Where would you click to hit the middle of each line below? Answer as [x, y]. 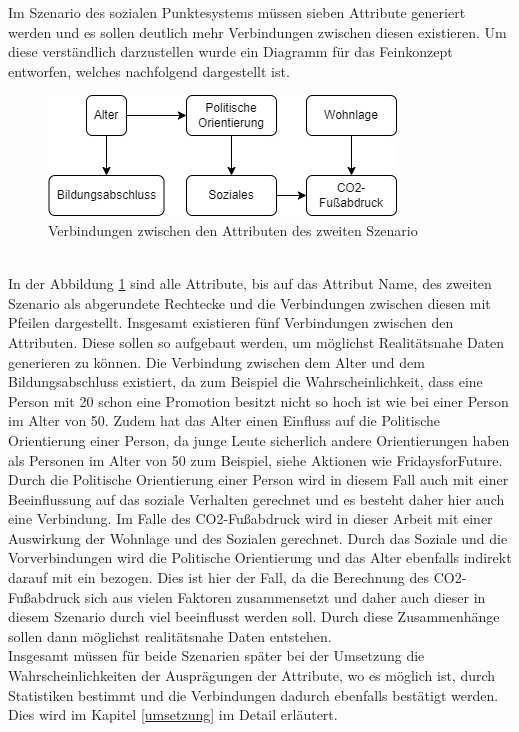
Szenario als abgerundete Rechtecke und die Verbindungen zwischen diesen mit [249, 302]
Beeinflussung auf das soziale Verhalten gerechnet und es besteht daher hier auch [256, 498]
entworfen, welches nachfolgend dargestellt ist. [149, 70]
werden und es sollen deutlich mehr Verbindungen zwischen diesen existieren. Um [257, 31]
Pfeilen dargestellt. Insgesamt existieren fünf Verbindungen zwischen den [231, 322]
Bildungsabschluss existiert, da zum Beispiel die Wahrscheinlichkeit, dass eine [245, 381]
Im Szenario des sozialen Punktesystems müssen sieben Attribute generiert [237, 12]
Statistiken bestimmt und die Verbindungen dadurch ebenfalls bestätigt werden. [253, 694]
